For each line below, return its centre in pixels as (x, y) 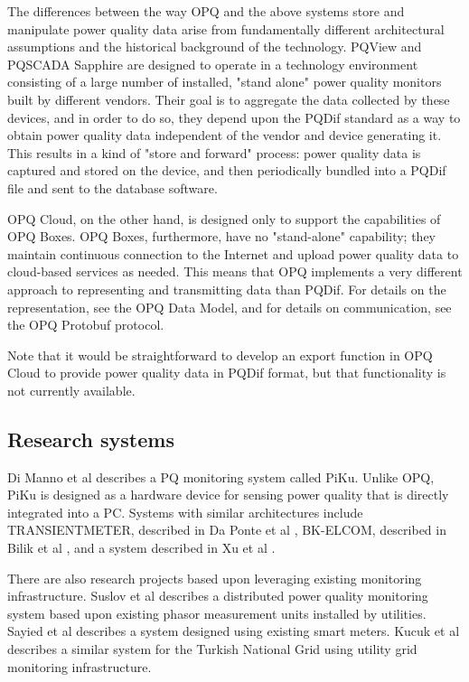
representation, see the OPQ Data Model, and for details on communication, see (230, 307)
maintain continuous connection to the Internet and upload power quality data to (233, 253)
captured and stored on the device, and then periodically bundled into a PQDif (227, 170)
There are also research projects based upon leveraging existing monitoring (215, 578)
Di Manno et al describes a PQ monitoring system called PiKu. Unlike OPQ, (221, 476)
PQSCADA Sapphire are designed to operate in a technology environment (213, 64)
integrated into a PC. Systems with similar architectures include (185, 512)
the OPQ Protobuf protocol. (86, 325)
